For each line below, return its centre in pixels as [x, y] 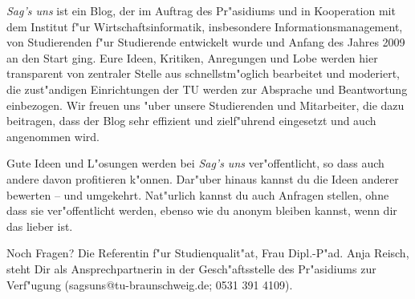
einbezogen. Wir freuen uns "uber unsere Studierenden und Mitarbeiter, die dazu [205, 105]
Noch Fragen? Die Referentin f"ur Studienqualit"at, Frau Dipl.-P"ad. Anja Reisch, [208, 253]
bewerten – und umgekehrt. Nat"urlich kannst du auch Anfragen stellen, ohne [198, 194]
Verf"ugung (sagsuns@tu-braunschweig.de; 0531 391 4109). [150, 284]
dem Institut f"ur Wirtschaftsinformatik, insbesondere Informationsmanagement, [205, 26]
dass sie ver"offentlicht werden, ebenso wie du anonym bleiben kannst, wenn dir [202, 210]
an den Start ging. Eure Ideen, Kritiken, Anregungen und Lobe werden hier [192, 57]
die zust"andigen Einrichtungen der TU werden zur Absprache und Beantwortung [207, 89]
